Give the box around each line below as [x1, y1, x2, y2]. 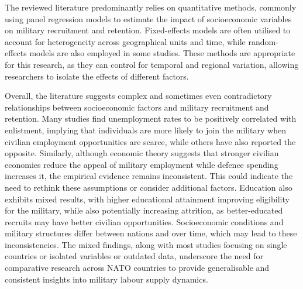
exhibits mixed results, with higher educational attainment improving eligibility [5, 192, 290, 205]
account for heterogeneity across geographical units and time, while [5, 35, 246, 47]
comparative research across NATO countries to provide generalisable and [5, 262, 270, 274]
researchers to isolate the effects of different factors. [5, 70, 189, 82]
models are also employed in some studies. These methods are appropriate [29, 47, 295, 59]
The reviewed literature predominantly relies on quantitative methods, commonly [5, 1, 297, 13]
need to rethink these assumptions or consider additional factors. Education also [5, 181, 292, 193]
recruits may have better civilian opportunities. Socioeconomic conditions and [5, 215, 284, 228]
